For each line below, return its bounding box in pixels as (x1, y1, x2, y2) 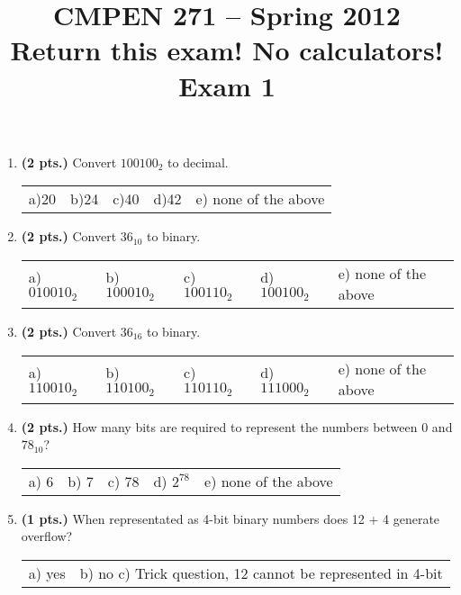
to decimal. (167, 152, 229, 171)
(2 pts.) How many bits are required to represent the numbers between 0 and (21, 417, 453, 436)
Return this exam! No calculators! (10, 32, 444, 68)
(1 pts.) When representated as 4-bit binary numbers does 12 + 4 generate (21, 509, 440, 527)
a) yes (28, 562, 66, 583)
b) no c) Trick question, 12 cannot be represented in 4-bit (79, 562, 443, 583)
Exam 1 (178, 67, 276, 104)
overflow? (21, 527, 73, 545)
